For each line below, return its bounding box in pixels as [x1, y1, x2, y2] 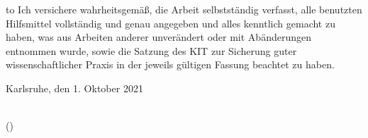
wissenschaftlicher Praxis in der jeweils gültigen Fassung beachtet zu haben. [6, 57, 335, 72]
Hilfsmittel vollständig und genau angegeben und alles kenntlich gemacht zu [6, 15, 335, 30]
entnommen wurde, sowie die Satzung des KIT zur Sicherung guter [6, 43, 297, 58]
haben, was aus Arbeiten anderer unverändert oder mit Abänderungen [6, 30, 311, 44]
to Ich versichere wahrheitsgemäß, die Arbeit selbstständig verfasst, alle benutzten [6, 2, 362, 16]
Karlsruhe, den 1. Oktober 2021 [6, 80, 143, 95]
